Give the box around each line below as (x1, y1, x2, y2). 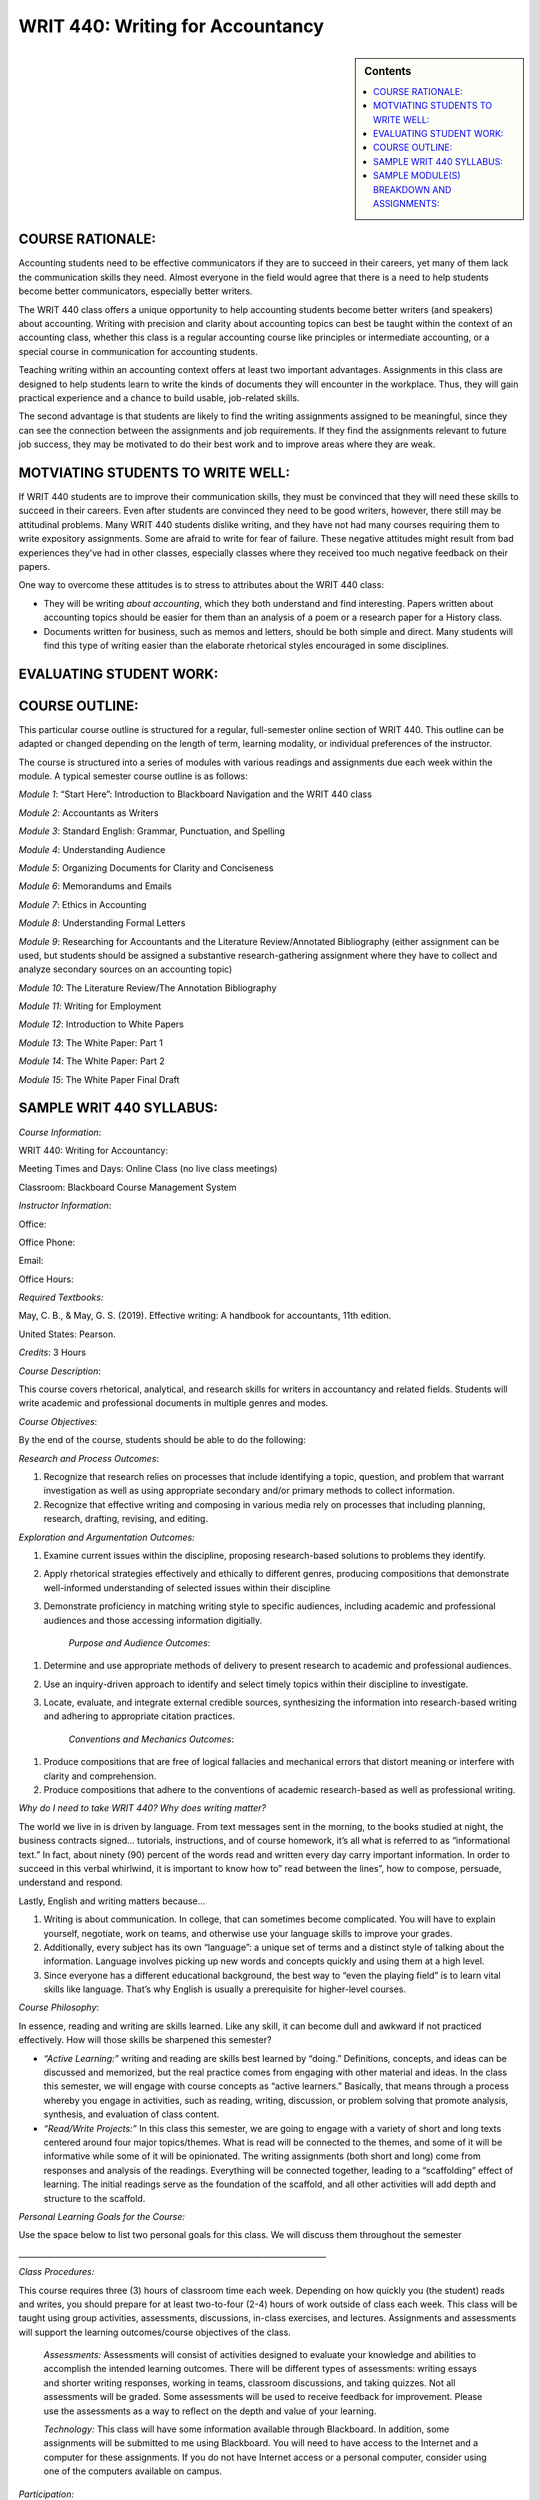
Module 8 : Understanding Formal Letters (18, 917, 186, 929)
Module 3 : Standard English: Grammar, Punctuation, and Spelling (18, 825, 285, 837)
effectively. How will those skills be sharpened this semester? (18, 2034, 272, 2046)
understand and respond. (18, 1876, 124, 1889)
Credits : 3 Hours (18, 1346, 87, 1359)
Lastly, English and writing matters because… (18, 1895, 206, 1907)
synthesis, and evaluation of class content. (43, 2108, 220, 2120)
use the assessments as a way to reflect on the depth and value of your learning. (43, 2405, 377, 2417)
